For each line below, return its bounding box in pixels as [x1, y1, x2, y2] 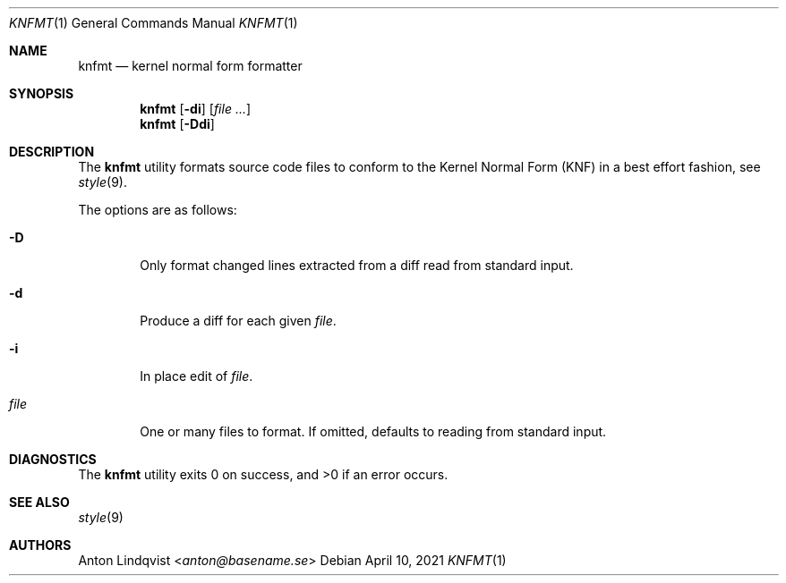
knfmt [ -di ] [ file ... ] [140, 101, 252, 116]
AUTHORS [9, 537, 72, 553]
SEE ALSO [9, 494, 70, 510]
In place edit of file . [140, 368, 253, 384]
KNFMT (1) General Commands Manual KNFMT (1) [9, 15, 298, 30]
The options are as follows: [78, 202, 237, 217]
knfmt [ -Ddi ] [140, 116, 215, 131]
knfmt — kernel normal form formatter [78, 58, 303, 73]
